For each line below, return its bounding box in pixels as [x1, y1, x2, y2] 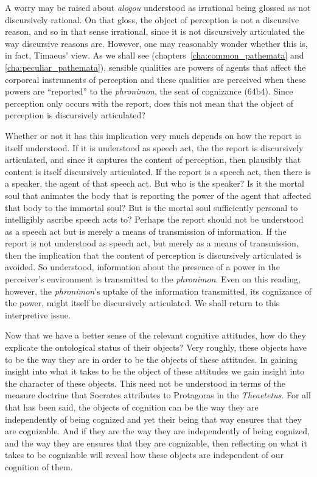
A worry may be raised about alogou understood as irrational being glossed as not [5, 1, 311, 13]
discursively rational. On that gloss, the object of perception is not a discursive [5, 13, 299, 26]
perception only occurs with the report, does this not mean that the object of [5, 96, 294, 109]
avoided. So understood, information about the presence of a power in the [5, 260, 280, 273]
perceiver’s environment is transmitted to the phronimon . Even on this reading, [5, 273, 301, 285]
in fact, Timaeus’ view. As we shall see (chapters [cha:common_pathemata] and [5, 49, 304, 62]
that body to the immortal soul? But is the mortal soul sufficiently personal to [5, 201, 298, 213]
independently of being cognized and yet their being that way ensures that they [5, 412, 302, 425]
